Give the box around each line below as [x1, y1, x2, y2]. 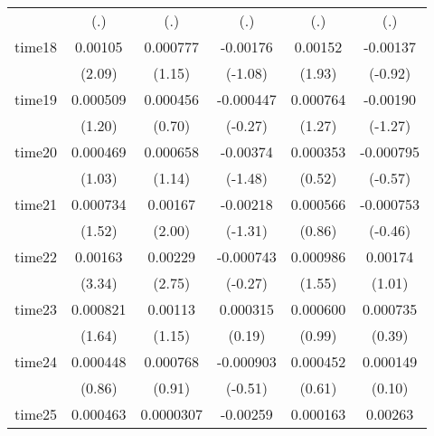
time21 [14, 194, 58, 214]
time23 [14, 299, 58, 319]
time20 [14, 141, 58, 162]
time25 [14, 403, 58, 424]
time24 [14, 351, 58, 372]
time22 [14, 246, 58, 267]
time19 [14, 89, 58, 109]
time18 [14, 36, 58, 57]
